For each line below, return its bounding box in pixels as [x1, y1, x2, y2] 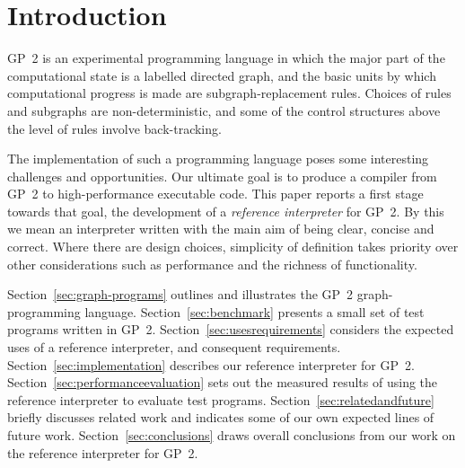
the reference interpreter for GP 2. [7, 443, 198, 462]
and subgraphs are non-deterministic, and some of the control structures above [7, 101, 441, 119]
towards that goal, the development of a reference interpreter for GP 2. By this [7, 201, 444, 220]
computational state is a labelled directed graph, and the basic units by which [7, 66, 436, 84]
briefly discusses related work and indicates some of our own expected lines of [7, 408, 434, 427]
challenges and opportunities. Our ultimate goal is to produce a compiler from [7, 166, 437, 185]
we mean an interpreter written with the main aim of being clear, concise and [7, 219, 434, 238]
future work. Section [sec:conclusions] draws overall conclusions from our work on [7, 426, 456, 444]
